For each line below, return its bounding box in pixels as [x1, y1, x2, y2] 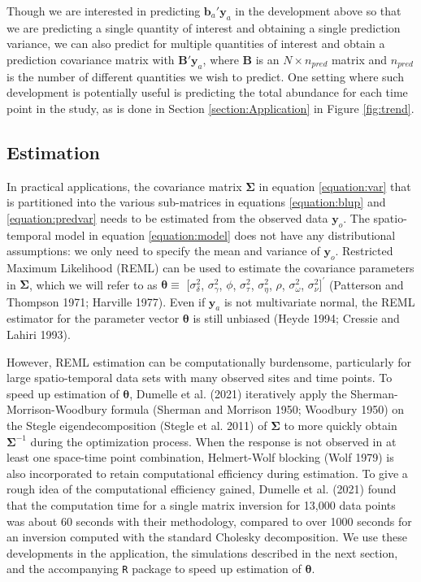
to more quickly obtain [284, 417, 397, 434]
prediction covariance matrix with [7, 50, 175, 67]
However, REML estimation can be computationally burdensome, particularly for [7, 353, 411, 370]
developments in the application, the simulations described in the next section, [7, 544, 398, 561]
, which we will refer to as [28, 276, 158, 293]
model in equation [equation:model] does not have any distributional [54, 226, 396, 243]
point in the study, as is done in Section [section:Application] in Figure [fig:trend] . [7, 99, 414, 116]
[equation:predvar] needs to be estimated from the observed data [7, 209, 328, 226]
